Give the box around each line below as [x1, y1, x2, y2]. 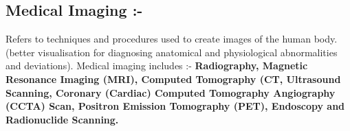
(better [6, 45, 35, 59]
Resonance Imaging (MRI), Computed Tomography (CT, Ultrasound [6, 71, 341, 86]
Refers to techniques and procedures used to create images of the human [6, 32, 311, 46]
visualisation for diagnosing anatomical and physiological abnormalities [38, 45, 338, 59]
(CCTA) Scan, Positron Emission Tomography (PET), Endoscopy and [6, 99, 345, 113]
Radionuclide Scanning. [6, 112, 119, 126]
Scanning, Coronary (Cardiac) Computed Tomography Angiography [6, 85, 336, 99]
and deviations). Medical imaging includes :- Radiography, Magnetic [6, 58, 308, 73]
